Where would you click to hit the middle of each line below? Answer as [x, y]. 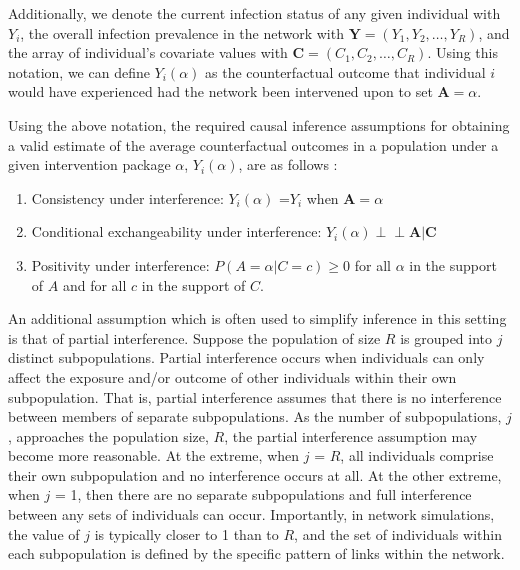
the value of [44, 533]
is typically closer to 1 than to [186, 533]
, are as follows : [288, 164]
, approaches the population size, [108, 435]
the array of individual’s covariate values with [148, 52]
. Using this [462, 52]
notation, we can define [79, 71]
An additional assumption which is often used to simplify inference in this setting [257, 318]
